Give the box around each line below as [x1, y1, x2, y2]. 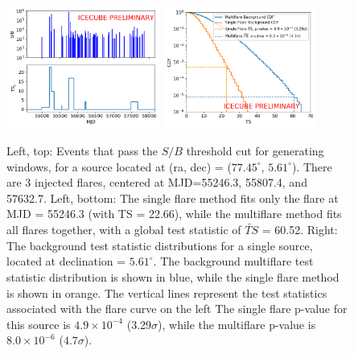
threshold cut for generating [186, 142, 324, 159]
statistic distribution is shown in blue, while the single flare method [6, 269, 340, 285]
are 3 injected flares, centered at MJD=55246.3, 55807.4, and [6, 174, 307, 191]
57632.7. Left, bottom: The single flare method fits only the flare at [6, 189, 339, 206]
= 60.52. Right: [261, 221, 338, 238]
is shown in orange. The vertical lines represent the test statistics [6, 284, 327, 301]
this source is [6, 315, 71, 332]
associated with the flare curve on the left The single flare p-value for [6, 300, 348, 317]
